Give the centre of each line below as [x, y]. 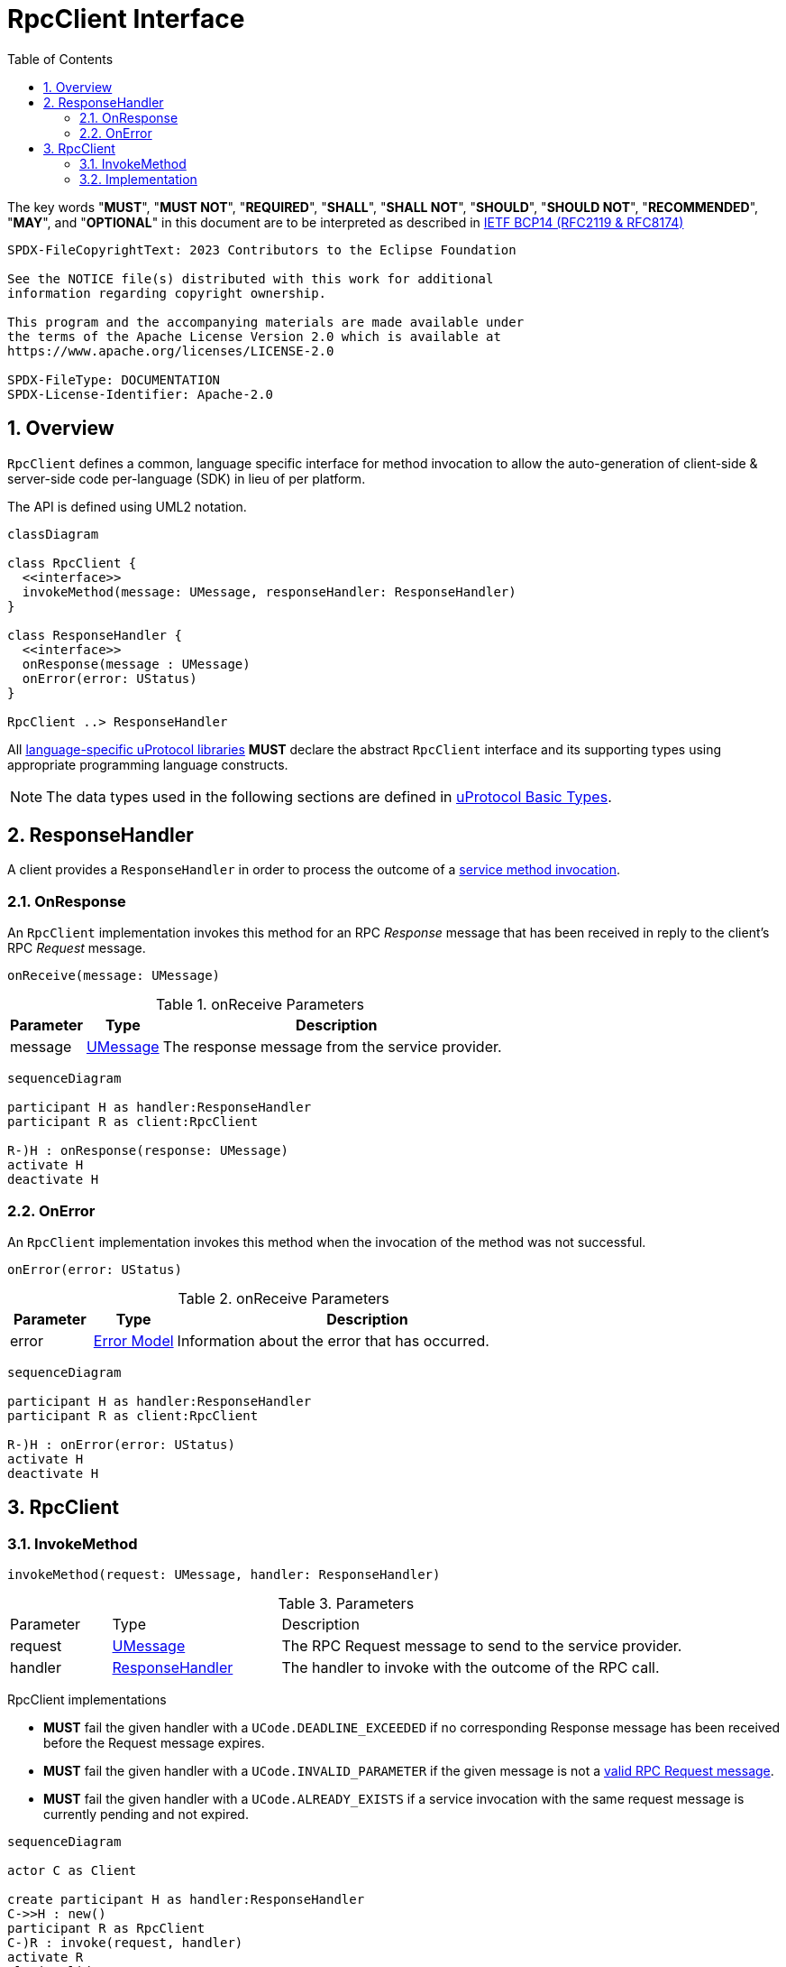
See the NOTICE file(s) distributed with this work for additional [251, 278]
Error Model [133, 1340]
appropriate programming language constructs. [148, 764]
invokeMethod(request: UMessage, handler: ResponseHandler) [224, 1575]
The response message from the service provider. [332, 1047]
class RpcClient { [72, 563]
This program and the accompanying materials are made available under [266, 322]
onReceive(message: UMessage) [114, 976]
